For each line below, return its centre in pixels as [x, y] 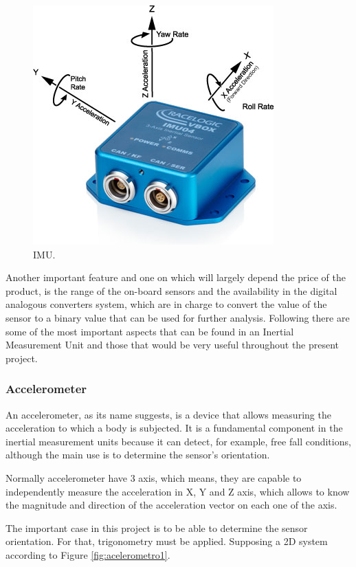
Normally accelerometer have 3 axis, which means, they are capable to [154, 477]
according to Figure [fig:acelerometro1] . [88, 554]
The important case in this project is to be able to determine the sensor [157, 527]
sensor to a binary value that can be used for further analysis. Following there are [178, 317]
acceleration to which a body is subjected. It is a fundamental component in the [174, 428]
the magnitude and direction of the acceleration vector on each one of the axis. [171, 505]
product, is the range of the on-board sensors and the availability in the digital [171, 290]
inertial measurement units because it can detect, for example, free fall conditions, [178, 441]
